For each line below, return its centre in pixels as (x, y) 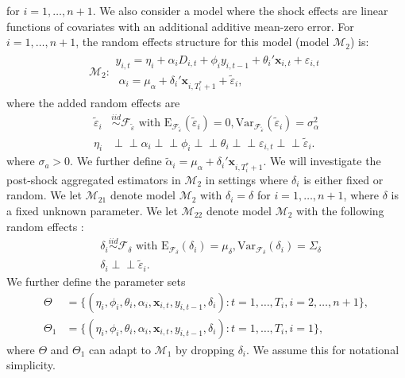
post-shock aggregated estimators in (94, 179)
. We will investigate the (322, 161)
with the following (340, 210)
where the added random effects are (93, 103)
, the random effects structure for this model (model (202, 42)
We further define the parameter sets (96, 281)
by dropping (205, 349)
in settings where (247, 179)
